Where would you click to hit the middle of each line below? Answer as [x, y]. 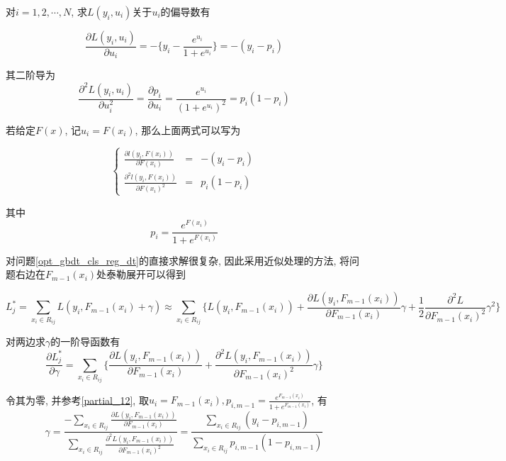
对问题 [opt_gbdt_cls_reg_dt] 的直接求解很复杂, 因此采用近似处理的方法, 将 [178, 260]
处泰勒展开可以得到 [141, 274]
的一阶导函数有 [85, 341]
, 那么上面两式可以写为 [188, 129]
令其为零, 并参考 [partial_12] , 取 [77, 400]
